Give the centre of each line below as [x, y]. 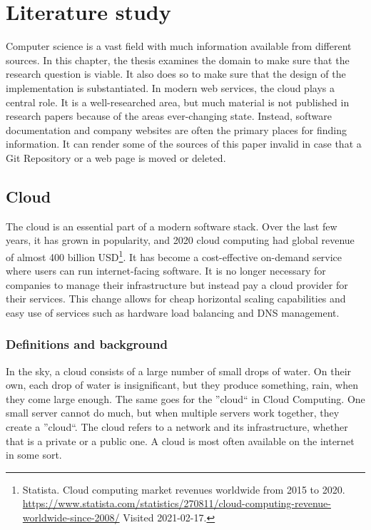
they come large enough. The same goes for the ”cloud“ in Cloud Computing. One [185, 398]
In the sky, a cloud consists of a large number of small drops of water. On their [179, 371]
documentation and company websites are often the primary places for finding [176, 129]
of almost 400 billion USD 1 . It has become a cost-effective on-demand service [174, 255]
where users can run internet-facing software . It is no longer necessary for [166, 271]
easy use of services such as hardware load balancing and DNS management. [173, 312]
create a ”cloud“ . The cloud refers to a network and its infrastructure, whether [177, 427]
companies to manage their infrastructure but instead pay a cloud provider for [177, 284]
